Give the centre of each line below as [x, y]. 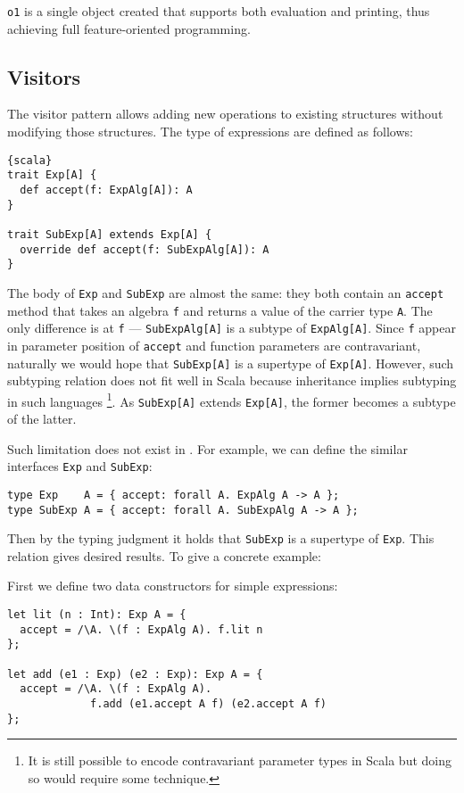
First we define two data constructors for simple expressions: [173, 586]
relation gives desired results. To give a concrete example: [164, 555]
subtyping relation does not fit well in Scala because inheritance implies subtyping [232, 380]
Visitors [44, 76]
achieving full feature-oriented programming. [129, 28]
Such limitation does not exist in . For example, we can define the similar [207, 448]
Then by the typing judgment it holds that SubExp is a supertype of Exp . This [221, 538]
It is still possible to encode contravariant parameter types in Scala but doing [240, 760]
